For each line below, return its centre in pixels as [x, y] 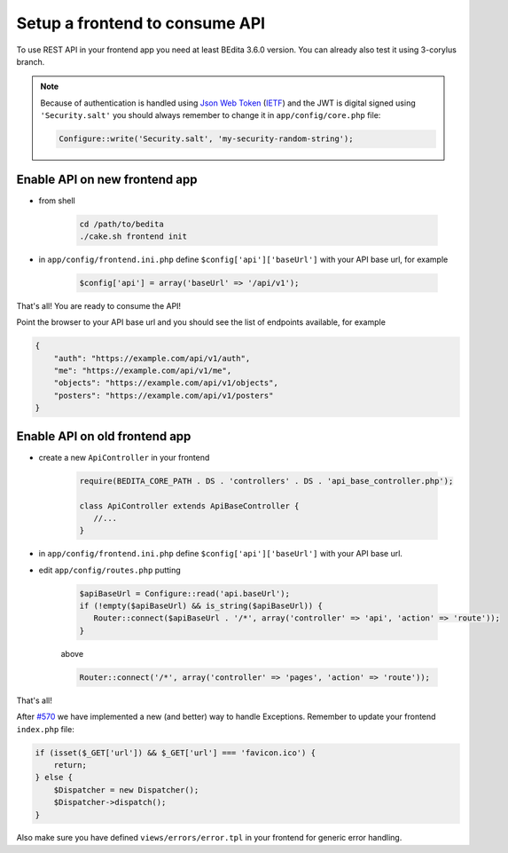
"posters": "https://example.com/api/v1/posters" [164, 395]
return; [70, 765]
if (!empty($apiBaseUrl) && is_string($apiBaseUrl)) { [201, 606]
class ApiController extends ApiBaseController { [189, 505]
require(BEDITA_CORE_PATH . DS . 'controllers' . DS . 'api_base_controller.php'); [266, 481]
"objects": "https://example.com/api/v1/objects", [166, 383]
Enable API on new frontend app [107, 179]
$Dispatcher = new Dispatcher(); [126, 790]
